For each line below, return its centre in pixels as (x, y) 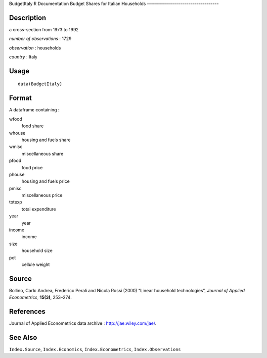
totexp (16, 202)
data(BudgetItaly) (40, 84)
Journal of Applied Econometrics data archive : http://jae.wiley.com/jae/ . (83, 323)
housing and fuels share (46, 140)
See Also (23, 337)
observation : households (35, 48)
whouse (17, 133)
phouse (17, 174)
